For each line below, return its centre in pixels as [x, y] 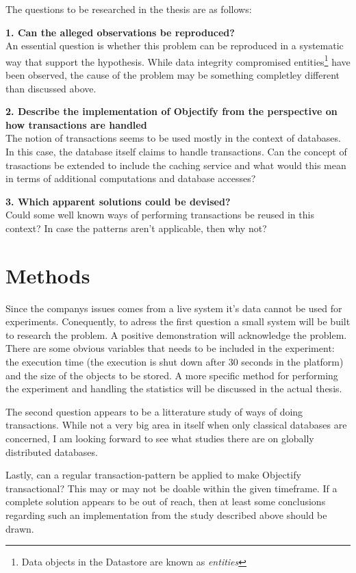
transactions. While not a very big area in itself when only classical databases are [176, 425]
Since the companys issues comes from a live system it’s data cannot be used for [174, 308]
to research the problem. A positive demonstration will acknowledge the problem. [176, 334]
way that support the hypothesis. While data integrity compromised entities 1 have [178, 60]
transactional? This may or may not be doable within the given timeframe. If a [171, 488]
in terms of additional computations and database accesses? [131, 178]
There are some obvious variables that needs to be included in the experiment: [170, 348]
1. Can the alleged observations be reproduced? [120, 32]
